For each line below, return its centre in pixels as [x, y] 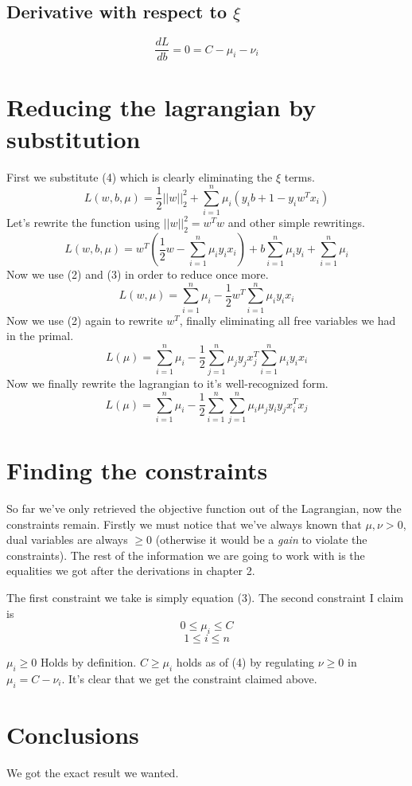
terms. [299, 176]
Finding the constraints [137, 470]
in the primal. [40, 336]
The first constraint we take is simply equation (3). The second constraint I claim [205, 597]
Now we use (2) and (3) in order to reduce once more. [138, 274]
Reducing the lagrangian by [161, 107]
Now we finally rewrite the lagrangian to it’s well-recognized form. [167, 383]
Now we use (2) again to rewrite [85, 320]
